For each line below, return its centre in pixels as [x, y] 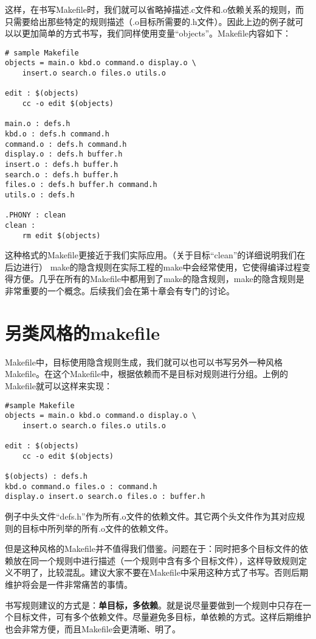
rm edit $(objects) [61, 235]
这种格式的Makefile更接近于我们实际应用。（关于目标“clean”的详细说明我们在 [155, 255]
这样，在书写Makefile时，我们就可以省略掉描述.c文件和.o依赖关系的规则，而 [154, 9]
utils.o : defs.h [40, 195]
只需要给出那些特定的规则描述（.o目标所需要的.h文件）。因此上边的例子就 [150, 21]
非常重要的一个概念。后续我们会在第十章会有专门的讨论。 [120, 291]
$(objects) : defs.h [46, 477]
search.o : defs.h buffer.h [62, 175]
